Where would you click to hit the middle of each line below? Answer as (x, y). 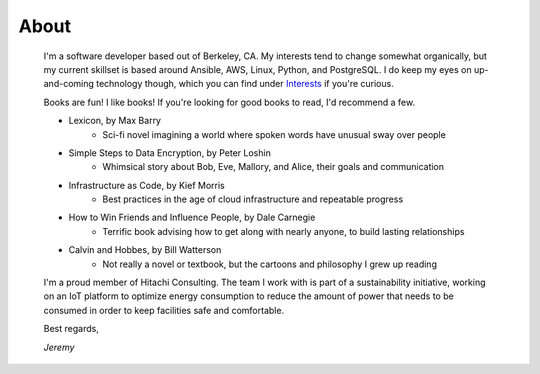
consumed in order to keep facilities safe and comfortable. (164, 310)
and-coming (69, 84)
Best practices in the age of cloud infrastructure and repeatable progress (253, 199)
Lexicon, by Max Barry (115, 121)
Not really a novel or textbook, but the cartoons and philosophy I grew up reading (269, 264)
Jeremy (59, 347)
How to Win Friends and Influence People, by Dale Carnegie (192, 217)
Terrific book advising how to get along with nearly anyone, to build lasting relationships (283, 231)
